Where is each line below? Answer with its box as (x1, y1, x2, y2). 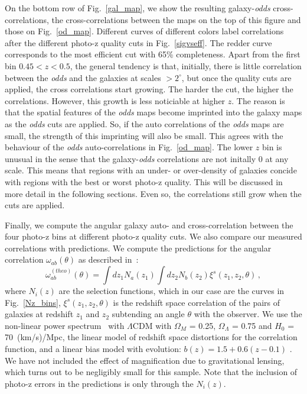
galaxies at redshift (5, 308, 74, 320)
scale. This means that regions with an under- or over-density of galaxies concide (5, 164, 297, 176)
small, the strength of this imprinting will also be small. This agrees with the (5, 129, 283, 141)
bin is (262, 141, 282, 153)
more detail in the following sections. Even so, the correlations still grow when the (5, 187, 302, 199)
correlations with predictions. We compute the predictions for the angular (5, 241, 272, 254)
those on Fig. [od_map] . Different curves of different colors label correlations (5, 25, 284, 37)
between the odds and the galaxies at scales (5, 71, 161, 83)
